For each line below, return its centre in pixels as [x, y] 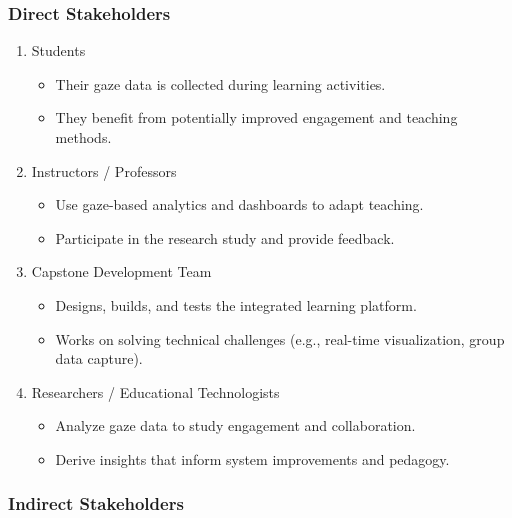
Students [58, 50]
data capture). [99, 358]
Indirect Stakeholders [96, 503]
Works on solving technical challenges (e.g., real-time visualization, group [280, 338]
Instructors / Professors [104, 170]
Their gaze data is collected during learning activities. [220, 83]
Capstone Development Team [121, 271]
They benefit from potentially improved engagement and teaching [256, 117]
